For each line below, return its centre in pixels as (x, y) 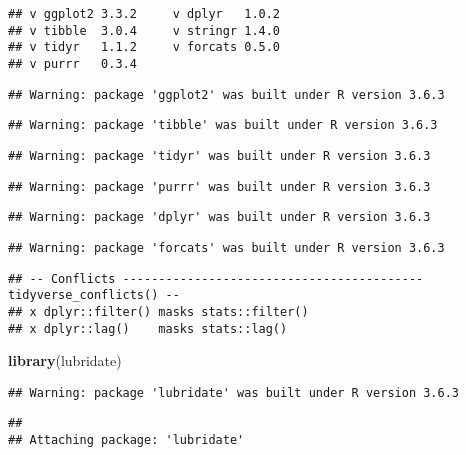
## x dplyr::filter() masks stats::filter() (158, 311)
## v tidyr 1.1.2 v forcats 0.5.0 (144, 47)
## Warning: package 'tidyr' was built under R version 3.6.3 (219, 155)
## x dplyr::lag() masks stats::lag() (148, 328)
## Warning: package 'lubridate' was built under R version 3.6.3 (234, 392)
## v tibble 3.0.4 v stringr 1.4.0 (144, 30)
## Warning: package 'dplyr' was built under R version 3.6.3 (219, 217)
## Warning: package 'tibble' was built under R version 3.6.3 (223, 125)
